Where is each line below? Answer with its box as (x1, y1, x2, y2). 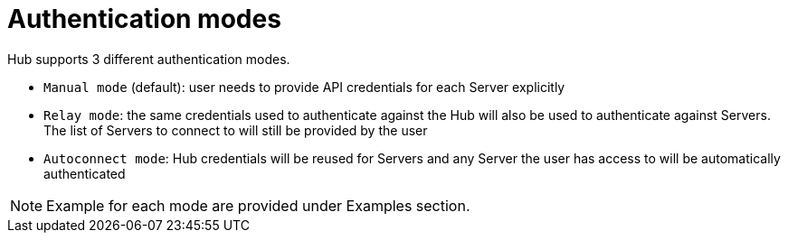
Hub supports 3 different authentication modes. (7, 51, 290, 67)
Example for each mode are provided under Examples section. (46, 196, 470, 215)
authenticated (43, 165, 126, 181)
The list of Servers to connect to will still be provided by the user (43, 122, 428, 138)
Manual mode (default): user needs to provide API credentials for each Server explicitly (43, 78, 565, 95)
